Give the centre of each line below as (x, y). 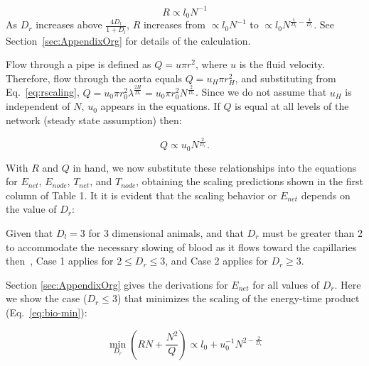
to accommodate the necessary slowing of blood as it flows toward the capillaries (181, 246)
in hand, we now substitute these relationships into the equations (215, 167)
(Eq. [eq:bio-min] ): (47, 312)
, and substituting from (285, 78)
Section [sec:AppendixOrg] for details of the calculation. (128, 40)
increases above (69, 24)
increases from (174, 24)
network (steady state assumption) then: (94, 120)
